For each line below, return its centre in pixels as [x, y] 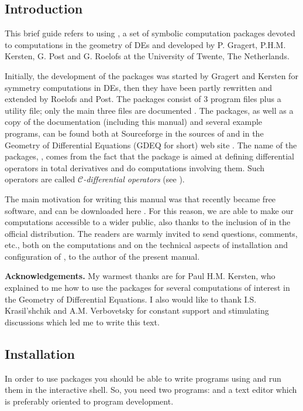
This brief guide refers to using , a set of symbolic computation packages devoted [150, 33]
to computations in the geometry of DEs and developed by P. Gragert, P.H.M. [145, 44]
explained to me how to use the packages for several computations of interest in [147, 288]
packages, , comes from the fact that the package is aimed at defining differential [149, 156]
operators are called [40, 179]
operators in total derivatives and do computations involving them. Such [135, 167]
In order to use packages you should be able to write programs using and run [143, 378]
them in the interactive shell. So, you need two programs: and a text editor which [151, 390]
